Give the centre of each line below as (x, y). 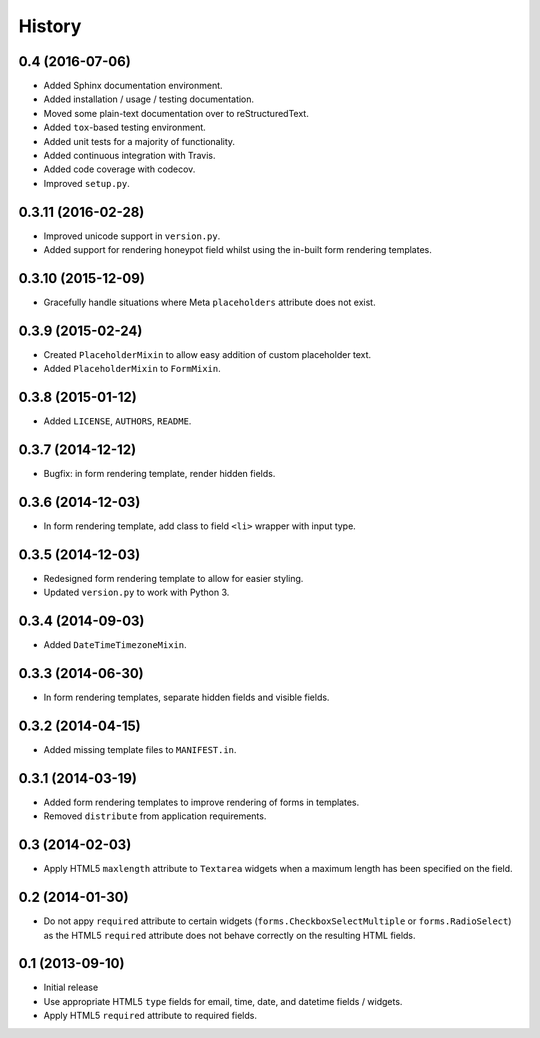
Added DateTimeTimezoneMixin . (115, 645)
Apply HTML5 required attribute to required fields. (150, 1016)
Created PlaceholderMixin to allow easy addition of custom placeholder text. (207, 354)
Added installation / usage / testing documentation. (149, 99)
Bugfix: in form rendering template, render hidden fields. (159, 474)
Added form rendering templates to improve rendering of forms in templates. (201, 802)
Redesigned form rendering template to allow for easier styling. (173, 578)
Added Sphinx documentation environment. (133, 86)
